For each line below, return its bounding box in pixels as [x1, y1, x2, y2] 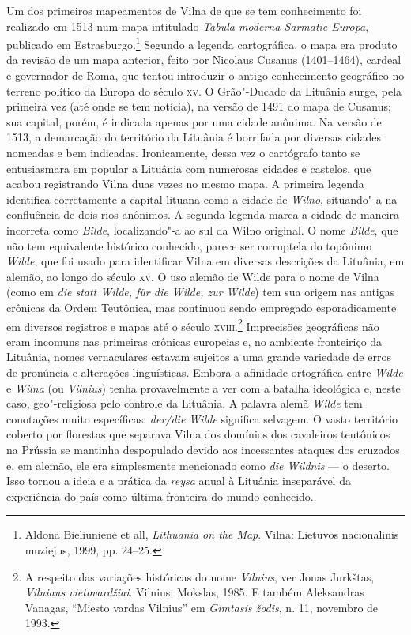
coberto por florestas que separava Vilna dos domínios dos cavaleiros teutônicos [6, 426, 390, 442]
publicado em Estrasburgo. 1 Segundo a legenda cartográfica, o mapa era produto [6, 34, 398, 52]
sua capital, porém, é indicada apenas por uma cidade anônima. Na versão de [6, 113, 382, 130]
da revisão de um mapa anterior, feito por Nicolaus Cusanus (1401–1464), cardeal [6, 51, 402, 68]
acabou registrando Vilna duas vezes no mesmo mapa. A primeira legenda [6, 175, 364, 192]
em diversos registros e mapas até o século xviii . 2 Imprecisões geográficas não [6, 315, 379, 334]
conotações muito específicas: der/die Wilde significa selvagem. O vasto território [6, 410, 398, 426]
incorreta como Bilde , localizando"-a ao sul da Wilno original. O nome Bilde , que [6, 221, 398, 238]
